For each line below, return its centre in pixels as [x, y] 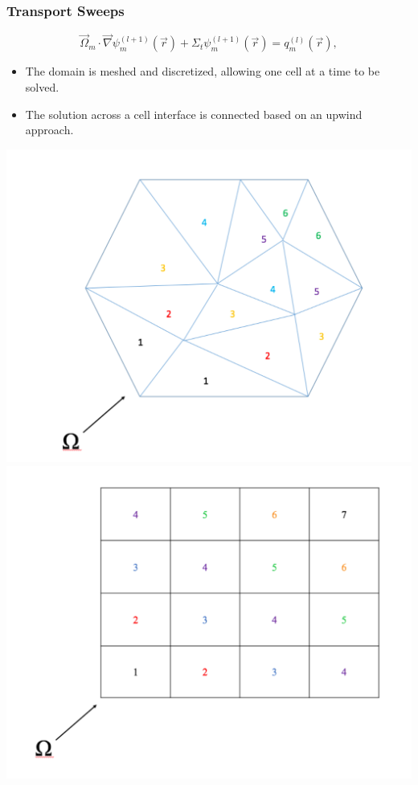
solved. [42, 87]
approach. [49, 130]
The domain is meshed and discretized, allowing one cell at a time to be [203, 71]
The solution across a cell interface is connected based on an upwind [194, 114]
